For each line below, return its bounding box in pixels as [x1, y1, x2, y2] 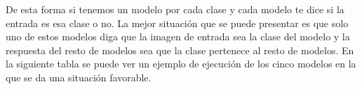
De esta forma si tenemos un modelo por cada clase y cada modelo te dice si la [6, 2, 344, 16]
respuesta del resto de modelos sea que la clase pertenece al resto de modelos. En [6, 42, 354, 57]
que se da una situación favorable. [6, 70, 152, 84]
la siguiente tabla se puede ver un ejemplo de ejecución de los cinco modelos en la [6, 56, 356, 71]
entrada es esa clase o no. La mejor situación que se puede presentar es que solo [6, 15, 349, 30]
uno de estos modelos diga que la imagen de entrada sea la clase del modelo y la [6, 29, 350, 44]
